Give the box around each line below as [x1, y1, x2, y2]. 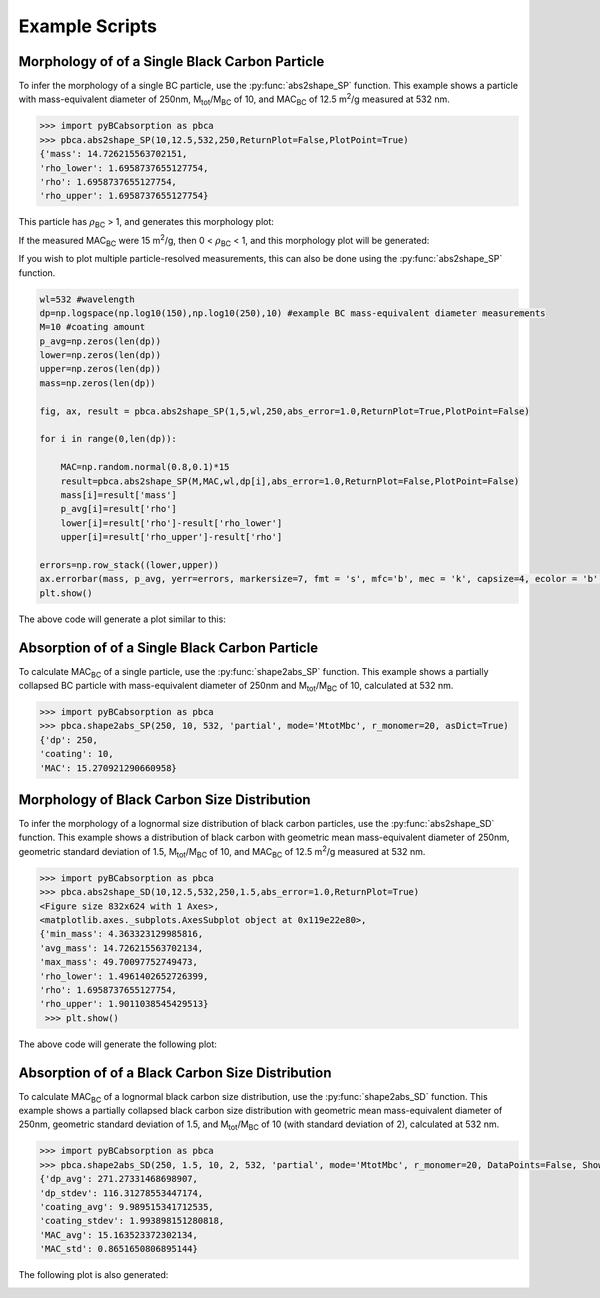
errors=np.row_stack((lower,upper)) [39, 559, 220, 570]
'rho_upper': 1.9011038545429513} [39, 998, 209, 1010]
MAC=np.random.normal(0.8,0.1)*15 [60, 461, 230, 473]
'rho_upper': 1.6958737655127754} [39, 190, 209, 202]
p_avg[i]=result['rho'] [60, 503, 177, 515]
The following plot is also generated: [18, 1269, 169, 1281]
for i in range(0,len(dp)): [39, 433, 177, 445]
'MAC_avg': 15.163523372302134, [39, 1229, 199, 1240]
